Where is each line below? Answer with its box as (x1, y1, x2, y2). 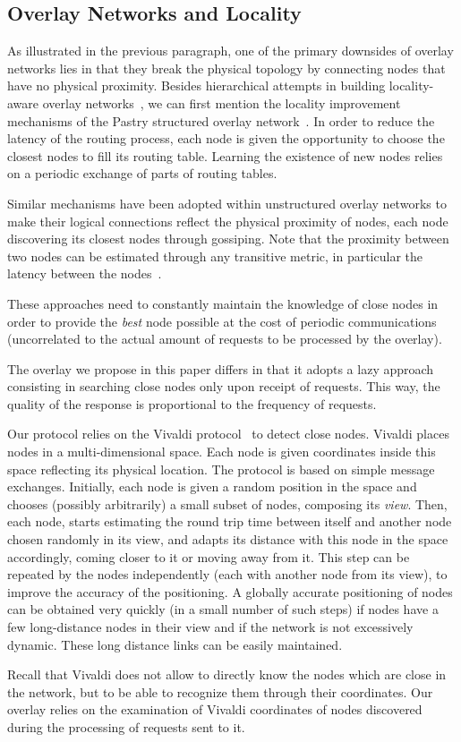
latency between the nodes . (7, 264, 162, 283)
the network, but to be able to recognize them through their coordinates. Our (7, 682, 433, 701)
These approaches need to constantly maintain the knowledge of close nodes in (7, 294, 439, 312)
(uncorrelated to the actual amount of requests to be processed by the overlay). (7, 329, 442, 348)
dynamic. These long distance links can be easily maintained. (7, 635, 343, 653)
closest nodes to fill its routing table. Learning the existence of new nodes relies (7, 146, 443, 165)
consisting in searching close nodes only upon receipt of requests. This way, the (7, 377, 440, 396)
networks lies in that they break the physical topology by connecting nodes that (7, 58, 446, 77)
